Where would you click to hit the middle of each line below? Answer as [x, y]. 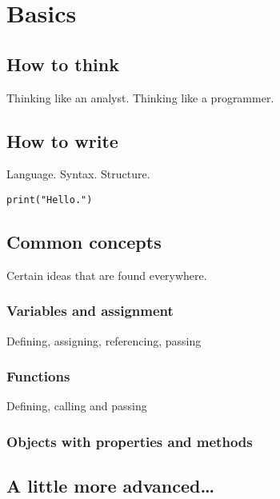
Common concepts [84, 242]
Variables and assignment [90, 311]
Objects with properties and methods [130, 441]
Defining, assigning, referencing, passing [104, 340]
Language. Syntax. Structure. [78, 174]
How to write [62, 140]
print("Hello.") [50, 200]
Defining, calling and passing [77, 406]
